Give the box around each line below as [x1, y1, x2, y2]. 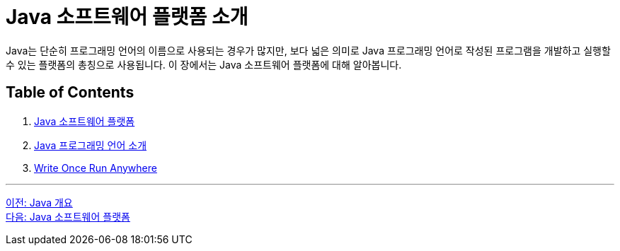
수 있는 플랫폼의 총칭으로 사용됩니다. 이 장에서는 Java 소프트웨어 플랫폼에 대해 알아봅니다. [6, 58, 402, 71]
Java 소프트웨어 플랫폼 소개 [6, 5, 248, 29]
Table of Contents [6, 83, 134, 102]
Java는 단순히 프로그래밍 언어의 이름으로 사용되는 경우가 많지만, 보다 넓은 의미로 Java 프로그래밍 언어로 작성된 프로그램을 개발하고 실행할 [6, 44, 611, 57]
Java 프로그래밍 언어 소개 [34, 139, 147, 151]
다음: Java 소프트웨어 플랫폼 [6, 210, 130, 223]
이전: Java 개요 [6, 196, 73, 209]
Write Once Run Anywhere [34, 161, 157, 174]
